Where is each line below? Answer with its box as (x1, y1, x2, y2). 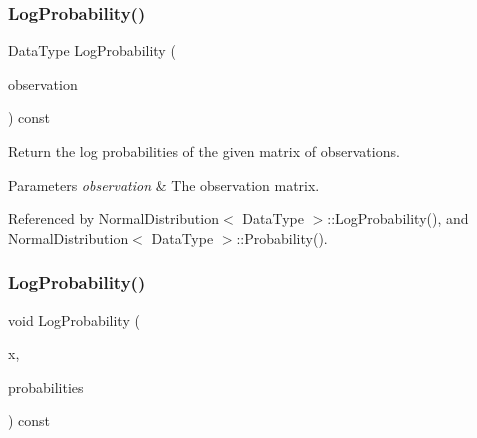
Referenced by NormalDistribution (8, 208, 219, 229)
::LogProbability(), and (327, 208, 469, 229)
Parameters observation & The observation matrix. (8, 174, 320, 195)
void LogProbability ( (8, 309, 140, 330)
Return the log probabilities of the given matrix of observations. (8, 141, 400, 161)
